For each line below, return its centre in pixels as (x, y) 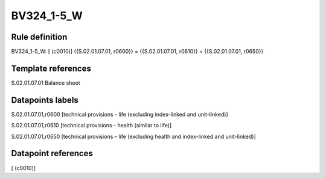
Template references (51, 68)
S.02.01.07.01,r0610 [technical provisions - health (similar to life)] (91, 126)
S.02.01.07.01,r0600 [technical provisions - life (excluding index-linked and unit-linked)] (120, 114)
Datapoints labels (45, 100)
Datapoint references (52, 153)
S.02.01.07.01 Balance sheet (46, 83)
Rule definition (39, 37)
